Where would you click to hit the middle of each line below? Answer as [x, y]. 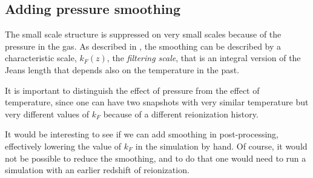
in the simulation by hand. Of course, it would [221, 146]
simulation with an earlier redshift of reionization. [97, 170]
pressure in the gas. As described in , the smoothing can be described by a [143, 46]
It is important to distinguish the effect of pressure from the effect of [132, 90]
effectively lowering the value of [63, 146]
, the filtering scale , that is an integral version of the [204, 58]
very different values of [47, 114]
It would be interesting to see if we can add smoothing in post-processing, [142, 134]
